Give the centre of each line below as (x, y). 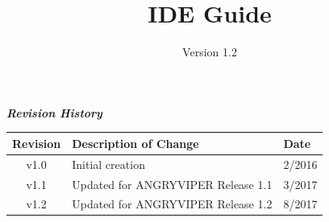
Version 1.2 (210, 52)
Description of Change (135, 143)
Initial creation (108, 164)
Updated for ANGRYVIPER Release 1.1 (172, 184)
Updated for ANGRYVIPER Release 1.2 (172, 204)
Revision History (54, 112)
